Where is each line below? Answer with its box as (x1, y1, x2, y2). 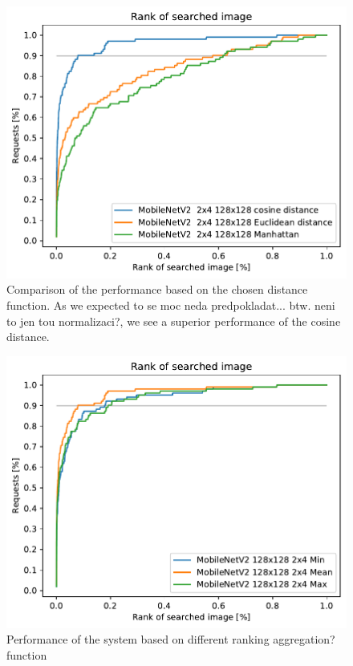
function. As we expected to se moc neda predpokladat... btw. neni (6, 296, 335, 313)
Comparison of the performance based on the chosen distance (6, 281, 308, 298)
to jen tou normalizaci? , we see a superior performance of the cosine (6, 312, 341, 329)
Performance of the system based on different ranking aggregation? (6, 631, 335, 648)
